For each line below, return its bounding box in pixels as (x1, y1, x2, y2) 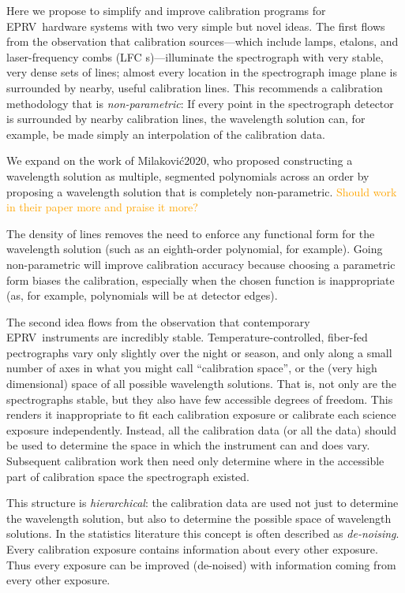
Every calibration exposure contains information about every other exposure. (6, 541, 378, 557)
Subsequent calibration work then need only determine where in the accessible (6, 453, 384, 469)
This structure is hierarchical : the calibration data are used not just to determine (6, 494, 399, 511)
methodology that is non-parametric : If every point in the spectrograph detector (6, 95, 394, 111)
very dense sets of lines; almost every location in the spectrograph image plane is (6, 64, 397, 80)
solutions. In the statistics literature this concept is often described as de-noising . (6, 525, 399, 542)
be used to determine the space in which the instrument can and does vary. (6, 437, 370, 453)
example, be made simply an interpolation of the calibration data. (6, 125, 325, 142)
